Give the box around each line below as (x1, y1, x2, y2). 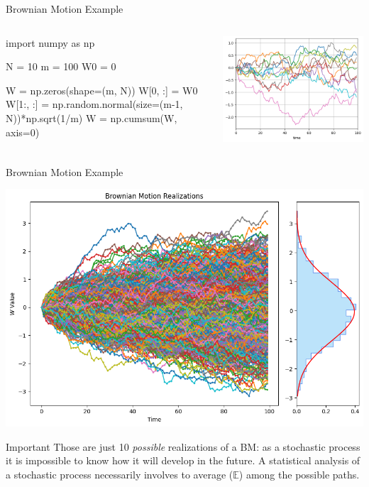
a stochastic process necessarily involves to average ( (6, 467, 233, 482)
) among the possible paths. (238, 467, 360, 482)
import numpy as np (6, 35, 95, 50)
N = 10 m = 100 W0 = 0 (6, 59, 116, 74)
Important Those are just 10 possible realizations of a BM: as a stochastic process (6, 439, 360, 454)
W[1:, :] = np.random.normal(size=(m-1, (6, 97, 183, 111)
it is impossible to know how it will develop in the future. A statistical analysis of (6, 453, 360, 468)
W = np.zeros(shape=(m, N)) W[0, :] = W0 (6, 82, 198, 97)
